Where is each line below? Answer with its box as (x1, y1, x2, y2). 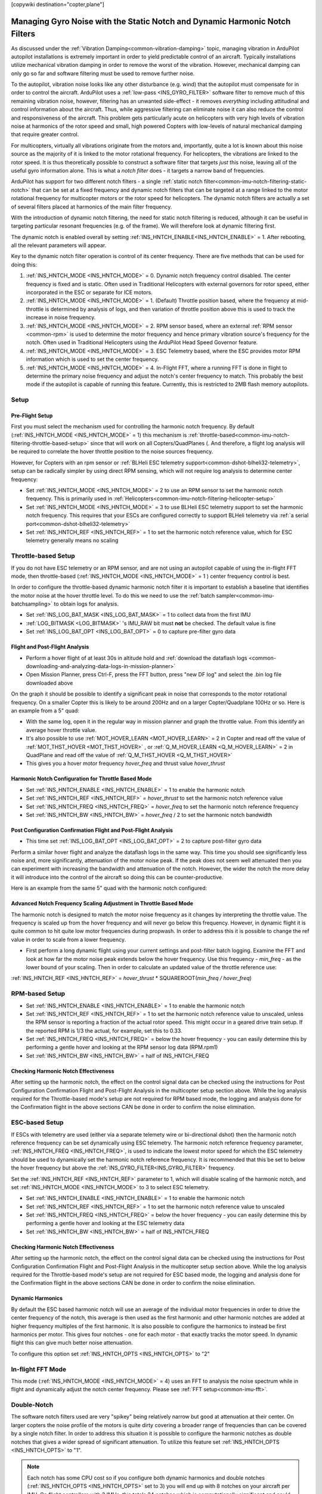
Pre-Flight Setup (11, 412, 53, 419)
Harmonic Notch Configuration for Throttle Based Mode (11, 775, 152, 782)
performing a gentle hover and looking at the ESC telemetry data (26, 1220, 185, 1227)
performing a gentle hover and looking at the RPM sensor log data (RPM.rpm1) (26, 1043, 218, 1051)
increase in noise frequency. (26, 314, 96, 321)
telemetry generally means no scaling (26, 537, 119, 544)
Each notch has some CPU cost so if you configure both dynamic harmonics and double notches (27, 1474, 265, 1481)
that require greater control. (11, 131, 79, 138)
